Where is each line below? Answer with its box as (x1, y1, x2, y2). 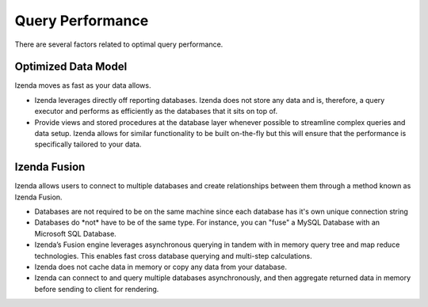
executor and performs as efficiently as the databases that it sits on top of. (34, 107, 277, 116)
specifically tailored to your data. (34, 139, 142, 150)
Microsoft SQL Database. (34, 229, 117, 238)
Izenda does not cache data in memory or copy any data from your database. (34, 262, 288, 272)
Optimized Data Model (14, 60, 128, 74)
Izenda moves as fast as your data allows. (14, 81, 151, 90)
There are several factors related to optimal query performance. (14, 40, 224, 49)
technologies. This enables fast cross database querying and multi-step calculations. (34, 251, 312, 260)
